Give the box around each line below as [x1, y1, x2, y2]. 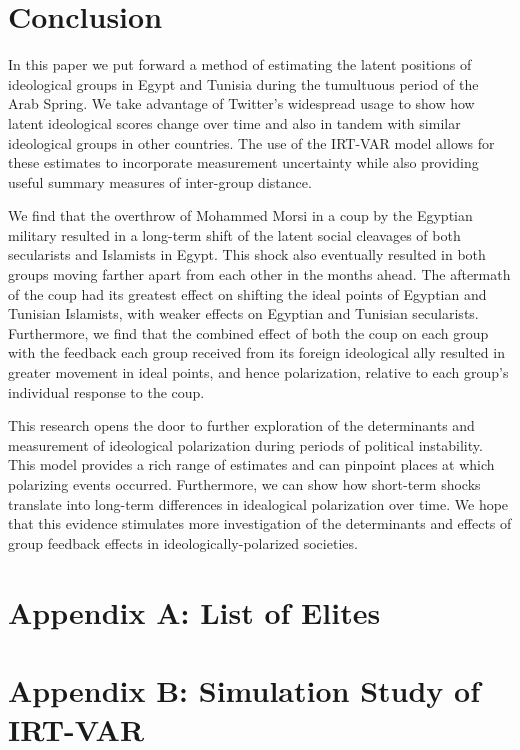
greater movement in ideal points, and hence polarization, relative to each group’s [8, 362, 509, 383]
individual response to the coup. [8, 381, 205, 402]
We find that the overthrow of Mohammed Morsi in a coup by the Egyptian [8, 205, 473, 226]
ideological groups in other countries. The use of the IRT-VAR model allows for [8, 132, 495, 153]
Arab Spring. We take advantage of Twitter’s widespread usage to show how [8, 93, 475, 114]
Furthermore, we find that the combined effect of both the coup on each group [8, 322, 489, 343]
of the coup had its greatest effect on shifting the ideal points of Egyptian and [8, 283, 487, 304]
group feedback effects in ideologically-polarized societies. [8, 532, 358, 553]
